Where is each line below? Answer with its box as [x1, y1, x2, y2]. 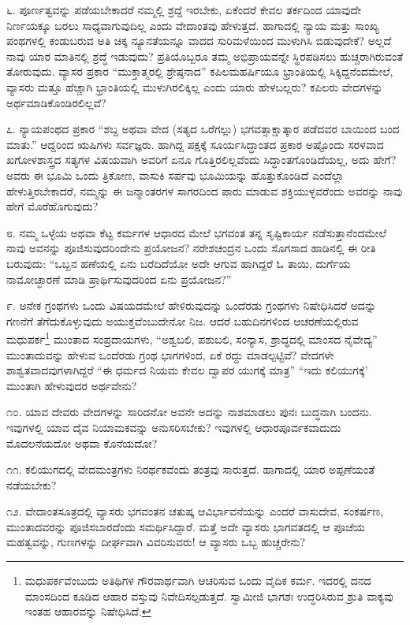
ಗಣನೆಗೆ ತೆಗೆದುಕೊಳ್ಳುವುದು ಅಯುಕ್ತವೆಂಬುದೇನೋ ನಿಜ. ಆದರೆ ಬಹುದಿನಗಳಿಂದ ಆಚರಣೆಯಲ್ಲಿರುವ [6, 312, 359, 329]
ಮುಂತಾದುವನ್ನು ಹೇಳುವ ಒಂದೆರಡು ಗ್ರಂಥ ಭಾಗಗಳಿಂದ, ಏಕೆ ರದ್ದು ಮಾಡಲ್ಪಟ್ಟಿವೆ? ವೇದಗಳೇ [6, 346, 334, 363]
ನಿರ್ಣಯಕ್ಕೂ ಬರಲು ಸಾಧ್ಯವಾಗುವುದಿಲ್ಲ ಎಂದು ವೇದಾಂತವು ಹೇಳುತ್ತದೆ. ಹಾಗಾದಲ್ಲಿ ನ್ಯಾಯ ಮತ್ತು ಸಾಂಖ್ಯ [6, 17, 379, 33]
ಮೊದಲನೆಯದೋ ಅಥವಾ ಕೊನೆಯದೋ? [6, 434, 158, 451]
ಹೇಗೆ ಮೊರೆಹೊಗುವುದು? [6, 198, 99, 214]
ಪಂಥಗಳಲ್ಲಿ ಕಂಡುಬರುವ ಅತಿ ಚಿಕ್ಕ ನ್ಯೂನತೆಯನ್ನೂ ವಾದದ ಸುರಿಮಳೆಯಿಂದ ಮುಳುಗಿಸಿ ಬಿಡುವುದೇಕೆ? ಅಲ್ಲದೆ [6, 32, 392, 49]
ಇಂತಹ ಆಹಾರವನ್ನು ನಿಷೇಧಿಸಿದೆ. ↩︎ [24, 603, 151, 619]
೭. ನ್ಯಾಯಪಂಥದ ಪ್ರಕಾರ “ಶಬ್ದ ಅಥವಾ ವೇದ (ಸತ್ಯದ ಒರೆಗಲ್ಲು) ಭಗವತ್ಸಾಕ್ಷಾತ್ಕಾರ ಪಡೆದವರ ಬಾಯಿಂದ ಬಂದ [6, 121, 400, 137]
